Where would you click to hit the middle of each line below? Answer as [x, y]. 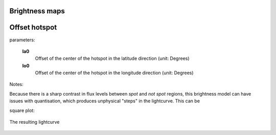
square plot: [22, 110]
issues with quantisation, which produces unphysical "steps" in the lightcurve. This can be [105, 101]
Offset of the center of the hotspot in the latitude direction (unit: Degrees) [112, 58]
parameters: [22, 40]
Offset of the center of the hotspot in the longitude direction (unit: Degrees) [114, 73]
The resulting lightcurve [34, 122]
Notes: [16, 84]
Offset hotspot [33, 27]
